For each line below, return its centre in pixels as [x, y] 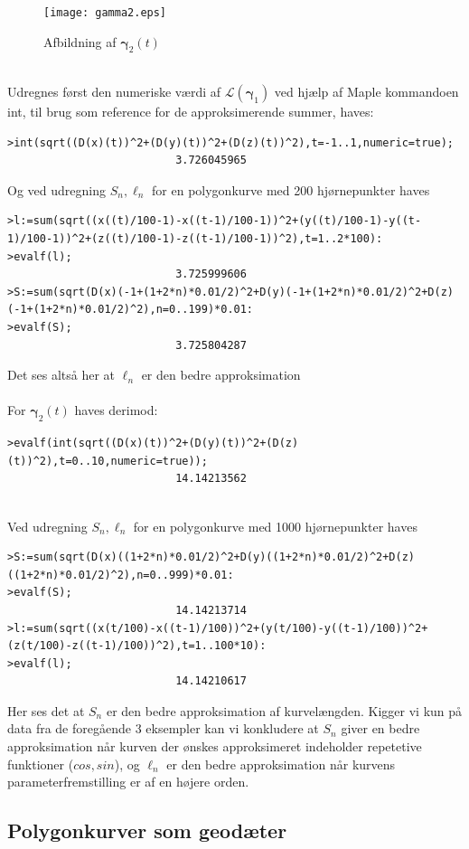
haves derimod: [116, 410]
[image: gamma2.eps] [105, 13]
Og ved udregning [56, 189]
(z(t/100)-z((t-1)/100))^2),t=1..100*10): [137, 646]
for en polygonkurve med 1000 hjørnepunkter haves [275, 526]
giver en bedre [380, 728]
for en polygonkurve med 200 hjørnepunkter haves [291, 189]
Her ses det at [46, 710]
